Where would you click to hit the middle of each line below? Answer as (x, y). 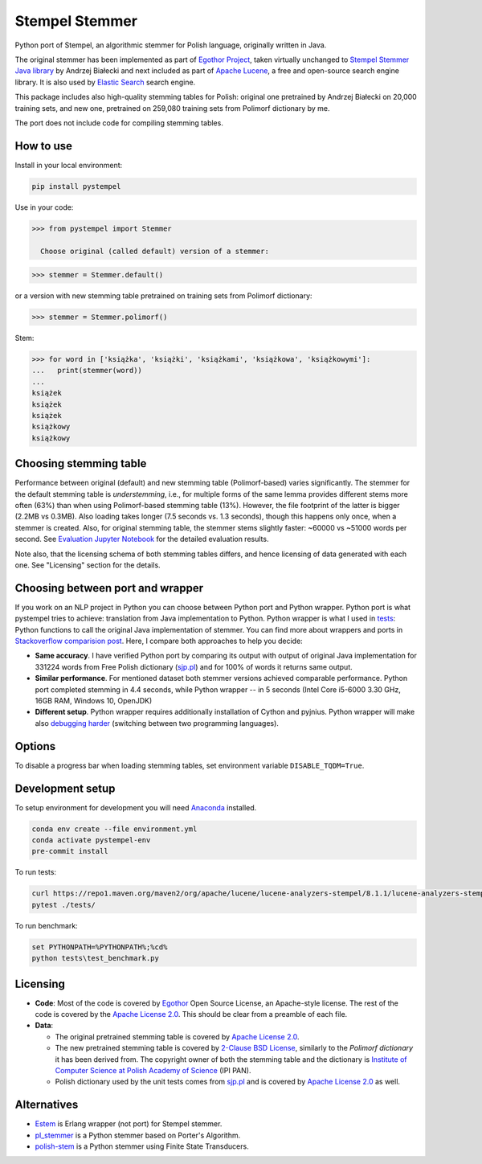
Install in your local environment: (69, 165)
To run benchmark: (46, 925)
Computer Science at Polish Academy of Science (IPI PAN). (153, 1070)
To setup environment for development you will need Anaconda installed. (136, 807)
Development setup (65, 788)
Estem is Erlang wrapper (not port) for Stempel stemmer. (129, 1124)
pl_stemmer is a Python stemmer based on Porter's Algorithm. (138, 1135)
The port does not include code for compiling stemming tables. (119, 123)
